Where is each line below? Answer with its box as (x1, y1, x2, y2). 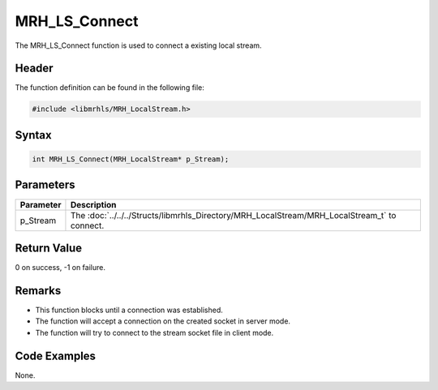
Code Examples (15, 349, 97, 362)
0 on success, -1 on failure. (15, 263, 105, 272)
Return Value (15, 241, 83, 255)
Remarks (15, 284, 62, 298)
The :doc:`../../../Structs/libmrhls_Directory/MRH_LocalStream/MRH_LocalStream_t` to (70, 209, 397, 221)
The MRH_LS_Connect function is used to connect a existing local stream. (15, 41, 263, 50)
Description (70, 199, 117, 210)
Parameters (15, 178, 75, 192)
